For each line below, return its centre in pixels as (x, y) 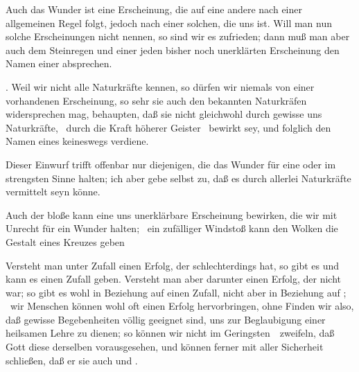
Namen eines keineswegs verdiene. (77, 141)
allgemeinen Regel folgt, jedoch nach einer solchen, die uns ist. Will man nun (169, 23)
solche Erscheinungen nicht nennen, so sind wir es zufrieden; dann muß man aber (178, 36)
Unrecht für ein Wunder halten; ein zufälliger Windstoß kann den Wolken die (172, 228)
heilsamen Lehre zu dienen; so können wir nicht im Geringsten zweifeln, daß (170, 333)
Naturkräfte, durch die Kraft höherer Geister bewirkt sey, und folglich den (168, 127)
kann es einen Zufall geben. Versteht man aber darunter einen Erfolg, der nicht (174, 279)
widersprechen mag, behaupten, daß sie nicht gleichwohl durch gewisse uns (164, 114)
